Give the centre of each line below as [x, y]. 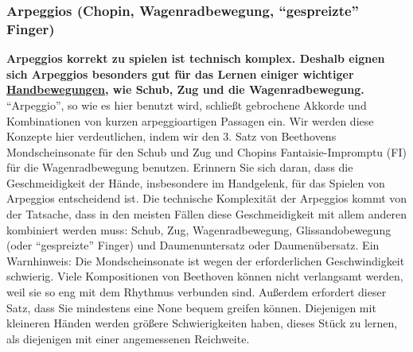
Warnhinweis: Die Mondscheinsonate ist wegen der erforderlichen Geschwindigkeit [206, 260]
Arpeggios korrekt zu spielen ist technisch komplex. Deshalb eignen [196, 58]
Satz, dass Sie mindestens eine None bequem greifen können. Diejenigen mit [191, 307]
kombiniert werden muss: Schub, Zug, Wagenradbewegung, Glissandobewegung [199, 229]
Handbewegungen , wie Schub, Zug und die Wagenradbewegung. [185, 89]
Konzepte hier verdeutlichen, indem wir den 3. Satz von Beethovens [171, 136]
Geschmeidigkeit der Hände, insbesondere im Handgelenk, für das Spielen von [196, 182]
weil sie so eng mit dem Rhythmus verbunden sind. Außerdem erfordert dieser [197, 292]
